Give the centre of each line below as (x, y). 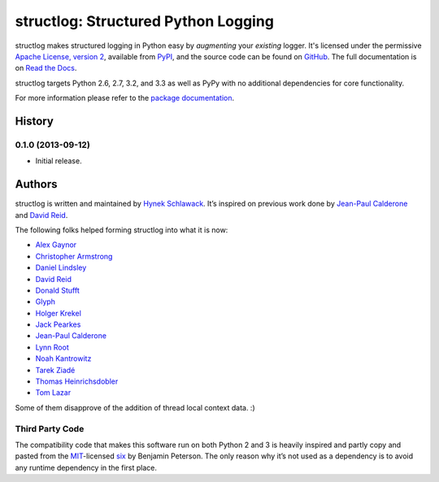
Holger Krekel (58, 313)
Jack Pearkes (58, 324)
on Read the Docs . (46, 68)
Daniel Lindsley (61, 267)
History (35, 121)
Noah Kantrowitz (63, 358)
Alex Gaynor (56, 245)
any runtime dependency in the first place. (86, 467)
